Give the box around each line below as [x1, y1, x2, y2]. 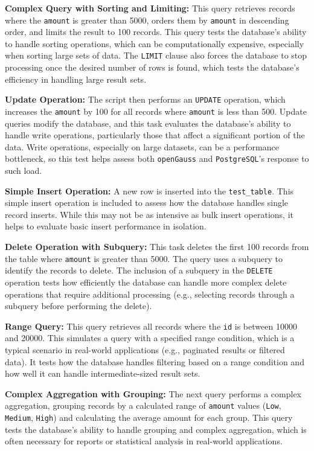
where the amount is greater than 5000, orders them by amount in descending [5, 13, 289, 26]
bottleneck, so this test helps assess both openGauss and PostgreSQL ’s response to [5, 152, 309, 165]
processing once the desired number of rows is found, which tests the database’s [5, 61, 300, 74]
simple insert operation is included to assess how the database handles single [5, 196, 289, 209]
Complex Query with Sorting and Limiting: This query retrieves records [5, 2, 295, 14]
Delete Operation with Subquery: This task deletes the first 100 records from [5, 240, 309, 253]
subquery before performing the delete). [5, 299, 152, 312]
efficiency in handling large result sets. [5, 72, 147, 85]
